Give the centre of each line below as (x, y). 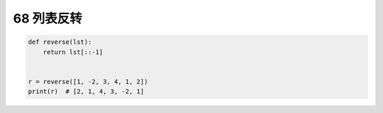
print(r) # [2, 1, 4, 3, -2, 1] (86, 91)
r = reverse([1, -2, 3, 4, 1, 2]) (88, 82)
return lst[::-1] (73, 52)
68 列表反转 (48, 18)
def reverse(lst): (60, 42)
